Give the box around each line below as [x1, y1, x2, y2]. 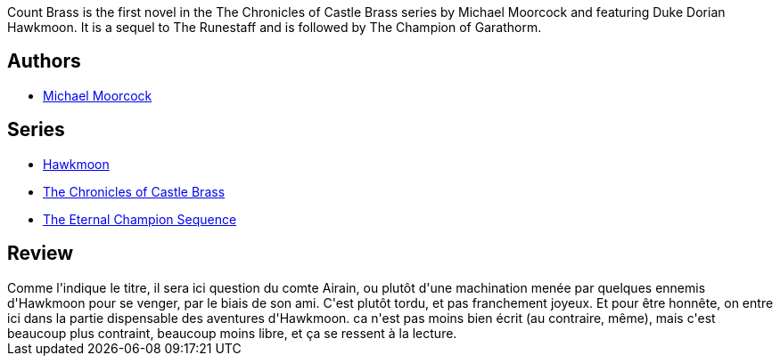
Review [7, 242, 74, 265]
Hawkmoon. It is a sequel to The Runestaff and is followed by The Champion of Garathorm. [7, 20, 542, 35]
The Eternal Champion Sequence [43, 211, 237, 227]
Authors [7, 50, 81, 73]
